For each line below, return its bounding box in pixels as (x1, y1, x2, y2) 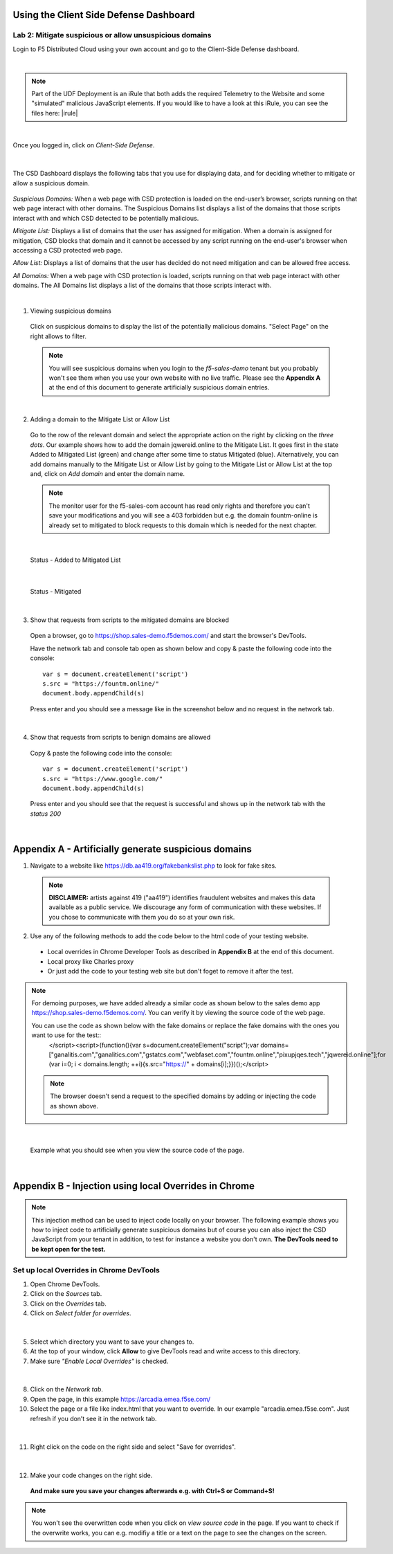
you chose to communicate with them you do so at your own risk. (48, 913, 235, 921)
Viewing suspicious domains (30, 307, 112, 315)
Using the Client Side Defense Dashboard (12, 9, 195, 21)
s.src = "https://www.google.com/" (42, 775, 163, 783)
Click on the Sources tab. (30, 1290, 102, 1298)
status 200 (30, 810, 62, 818)
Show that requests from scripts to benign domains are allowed (30, 733, 211, 742)
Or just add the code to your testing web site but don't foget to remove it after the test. (47, 967, 294, 976)
